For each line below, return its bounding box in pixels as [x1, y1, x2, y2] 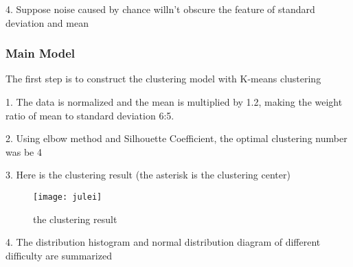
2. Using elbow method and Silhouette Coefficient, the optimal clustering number [5, 131, 348, 146]
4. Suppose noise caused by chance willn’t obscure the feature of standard [5, 2, 315, 16]
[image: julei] [33, 191, 102, 202]
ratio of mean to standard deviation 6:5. [5, 108, 174, 122]
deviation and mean [5, 15, 89, 30]
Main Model [5, 45, 76, 62]
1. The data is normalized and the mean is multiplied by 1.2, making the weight [5, 95, 343, 108]
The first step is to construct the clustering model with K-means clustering [5, 71, 321, 86]
